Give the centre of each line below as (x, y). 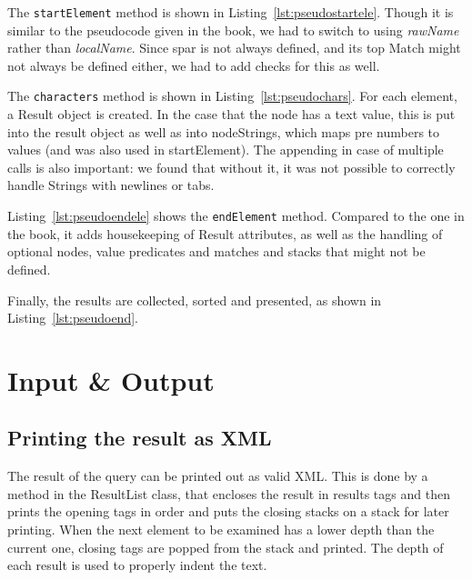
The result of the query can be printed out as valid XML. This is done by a (218, 476)
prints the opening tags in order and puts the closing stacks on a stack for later (228, 511)
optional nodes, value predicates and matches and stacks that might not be (216, 251)
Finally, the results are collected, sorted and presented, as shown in (195, 300)
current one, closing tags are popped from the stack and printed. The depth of (226, 547)
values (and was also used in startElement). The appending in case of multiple (226, 150)
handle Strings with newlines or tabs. (111, 185)
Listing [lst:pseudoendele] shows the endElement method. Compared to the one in (236, 216)
